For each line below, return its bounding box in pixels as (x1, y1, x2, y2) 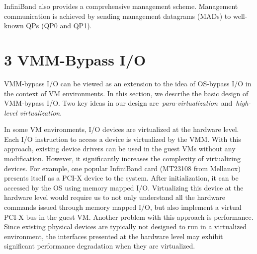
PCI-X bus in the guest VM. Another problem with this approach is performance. (4, 211, 254, 222)
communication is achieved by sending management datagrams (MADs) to (4, 10, 231, 21)
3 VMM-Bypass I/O (4, 49, 146, 69)
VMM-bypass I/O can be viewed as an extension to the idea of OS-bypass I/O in (4, 78, 252, 88)
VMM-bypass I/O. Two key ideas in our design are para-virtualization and (4, 98, 233, 108)
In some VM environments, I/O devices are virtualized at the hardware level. (4, 124, 239, 134)
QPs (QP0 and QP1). (26, 20, 92, 31)
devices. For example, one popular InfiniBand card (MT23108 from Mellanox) (4, 163, 241, 173)
